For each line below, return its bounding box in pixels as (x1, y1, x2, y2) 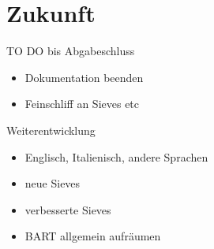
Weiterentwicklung (6, 121, 96, 138)
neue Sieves (24, 175, 81, 191)
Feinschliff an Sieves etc (24, 95, 140, 112)
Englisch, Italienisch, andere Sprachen (24, 148, 208, 165)
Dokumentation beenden (24, 69, 144, 85)
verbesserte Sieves (24, 201, 111, 217)
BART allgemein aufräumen (24, 228, 161, 244)
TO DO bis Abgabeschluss (6, 43, 135, 59)
